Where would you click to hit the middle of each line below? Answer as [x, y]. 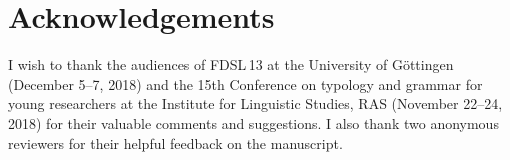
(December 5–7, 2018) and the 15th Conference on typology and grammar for [245, 83]
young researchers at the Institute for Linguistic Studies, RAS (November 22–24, [255, 103]
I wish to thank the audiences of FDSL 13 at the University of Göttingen [231, 64]
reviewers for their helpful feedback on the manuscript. [175, 142]
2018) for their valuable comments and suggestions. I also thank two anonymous [253, 122]
